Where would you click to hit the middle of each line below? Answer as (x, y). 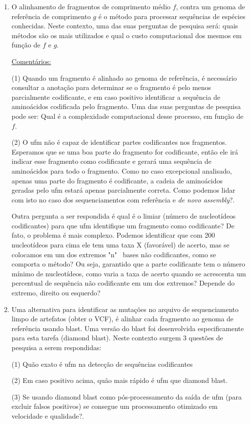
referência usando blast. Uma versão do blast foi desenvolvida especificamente (128, 328)
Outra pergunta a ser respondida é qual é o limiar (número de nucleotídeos (124, 216)
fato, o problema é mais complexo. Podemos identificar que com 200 (113, 235)
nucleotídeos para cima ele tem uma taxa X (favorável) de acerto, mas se (120, 245)
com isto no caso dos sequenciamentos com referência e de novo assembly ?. (123, 199)
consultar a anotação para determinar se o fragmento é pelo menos (111, 87)
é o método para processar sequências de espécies (172, 16)
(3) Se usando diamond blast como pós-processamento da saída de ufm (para (126, 396)
